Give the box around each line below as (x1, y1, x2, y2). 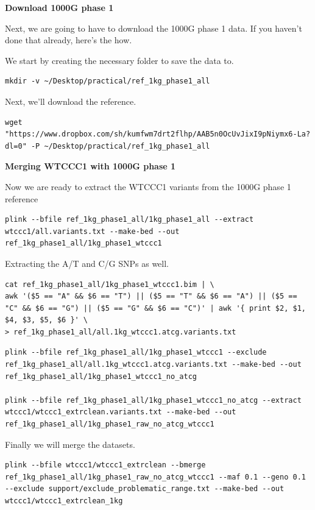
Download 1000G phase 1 (5, 1, 114, 13)
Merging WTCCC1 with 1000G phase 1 (5, 160, 176, 172)
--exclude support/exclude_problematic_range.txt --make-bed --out (5, 484, 285, 494)
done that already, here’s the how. (5, 34, 132, 46)
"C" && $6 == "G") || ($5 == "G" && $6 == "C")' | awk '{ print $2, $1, (5, 303, 306, 313)
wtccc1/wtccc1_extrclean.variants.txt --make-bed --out (5, 408, 236, 417)
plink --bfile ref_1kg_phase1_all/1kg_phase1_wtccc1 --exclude (5, 348, 267, 357)
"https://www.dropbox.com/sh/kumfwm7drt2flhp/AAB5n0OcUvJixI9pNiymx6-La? (5, 130, 311, 139)
